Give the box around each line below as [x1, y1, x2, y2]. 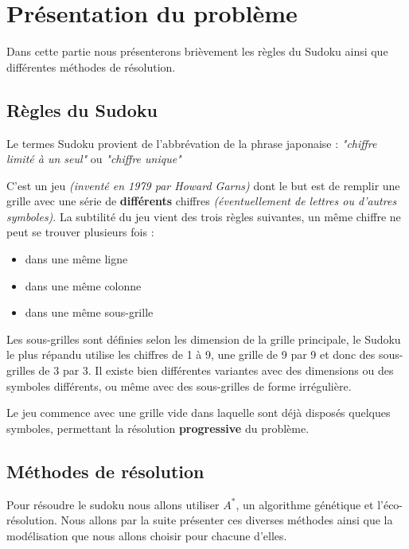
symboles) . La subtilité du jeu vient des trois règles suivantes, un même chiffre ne [6, 208, 401, 224]
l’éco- [377, 496, 403, 512]
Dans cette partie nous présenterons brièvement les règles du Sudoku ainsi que [6, 43, 388, 60]
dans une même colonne [25, 277, 142, 294]
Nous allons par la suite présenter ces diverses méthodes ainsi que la [60, 512, 393, 528]
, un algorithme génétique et [236, 496, 374, 512]
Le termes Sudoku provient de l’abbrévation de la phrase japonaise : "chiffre [6, 134, 377, 151]
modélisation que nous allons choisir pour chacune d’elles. [6, 527, 287, 543]
